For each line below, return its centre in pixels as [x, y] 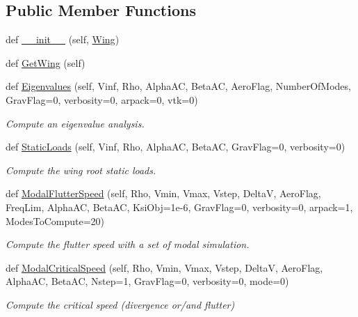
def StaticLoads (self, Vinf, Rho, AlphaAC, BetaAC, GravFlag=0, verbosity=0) [176, 147]
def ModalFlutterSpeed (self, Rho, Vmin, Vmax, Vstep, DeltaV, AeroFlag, [163, 193]
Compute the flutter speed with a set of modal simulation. [128, 244]
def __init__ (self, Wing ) [63, 39]
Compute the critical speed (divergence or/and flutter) [120, 304]
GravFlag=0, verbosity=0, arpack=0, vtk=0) [102, 99]
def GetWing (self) [46, 62]
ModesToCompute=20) [55, 221]
